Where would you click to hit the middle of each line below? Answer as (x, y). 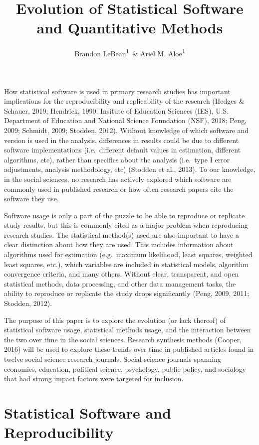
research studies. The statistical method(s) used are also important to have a (122, 234)
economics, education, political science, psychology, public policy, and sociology (125, 369)
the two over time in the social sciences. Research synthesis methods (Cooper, (123, 339)
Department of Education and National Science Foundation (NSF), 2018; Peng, (126, 120)
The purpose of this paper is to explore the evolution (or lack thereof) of (115, 320)
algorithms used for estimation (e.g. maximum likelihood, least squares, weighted (128, 254)
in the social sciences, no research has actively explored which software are (118, 179)
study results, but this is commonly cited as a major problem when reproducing (126, 225)
